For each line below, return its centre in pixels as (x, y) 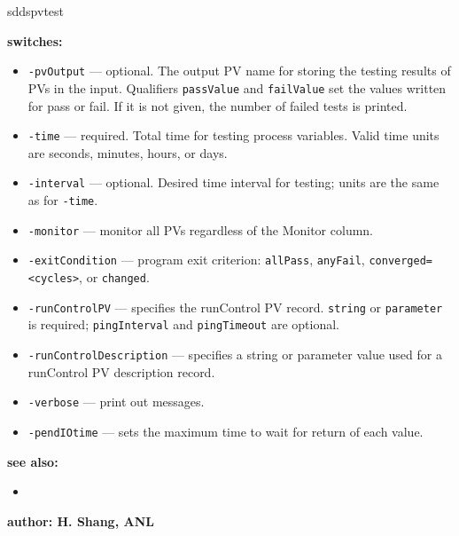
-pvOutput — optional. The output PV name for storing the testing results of (239, 71)
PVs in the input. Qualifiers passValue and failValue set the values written (237, 87)
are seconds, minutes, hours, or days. (128, 152)
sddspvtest (36, 11)
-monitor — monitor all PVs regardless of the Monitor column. (201, 229)
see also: (33, 461)
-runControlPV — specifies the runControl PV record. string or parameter (235, 307)
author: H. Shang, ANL (81, 520)
